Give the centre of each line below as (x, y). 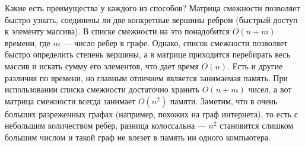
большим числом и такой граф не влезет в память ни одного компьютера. (138, 137)
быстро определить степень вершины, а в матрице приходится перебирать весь (147, 54)
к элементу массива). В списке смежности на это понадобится (117, 31)
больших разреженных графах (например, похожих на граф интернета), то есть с (151, 114)
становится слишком (257, 125)
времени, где (28, 42)
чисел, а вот (270, 89)
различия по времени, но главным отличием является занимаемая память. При (146, 77)
